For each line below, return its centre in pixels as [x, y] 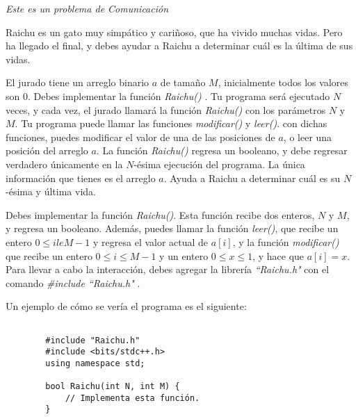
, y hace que [278, 255]
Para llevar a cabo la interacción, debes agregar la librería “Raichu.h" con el [168, 269]
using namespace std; [95, 363]
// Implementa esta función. [132, 398]
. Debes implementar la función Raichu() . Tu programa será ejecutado [179, 96]
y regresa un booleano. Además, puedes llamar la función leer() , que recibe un [172, 228]
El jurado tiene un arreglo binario [78, 82]
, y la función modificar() [286, 241]
